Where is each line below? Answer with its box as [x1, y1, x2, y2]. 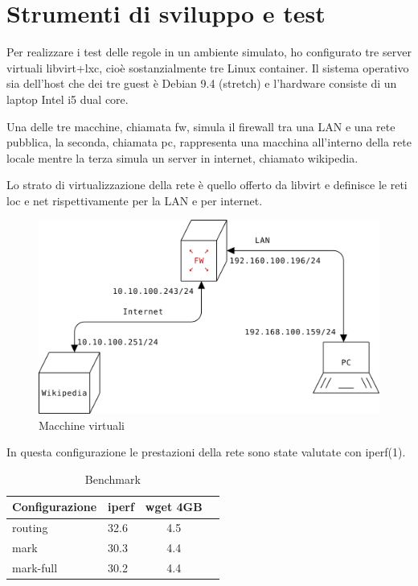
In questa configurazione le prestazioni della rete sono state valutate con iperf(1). [6, 444, 406, 460]
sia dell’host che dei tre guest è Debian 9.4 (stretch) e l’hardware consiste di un [6, 75, 397, 92]
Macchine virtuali [39, 416, 125, 433]
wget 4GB [145, 498, 203, 515]
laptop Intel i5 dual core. [6, 90, 129, 107]
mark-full [12, 559, 58, 576]
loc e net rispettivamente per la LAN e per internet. [6, 192, 263, 208]
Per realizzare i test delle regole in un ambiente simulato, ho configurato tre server [6, 43, 412, 60]
